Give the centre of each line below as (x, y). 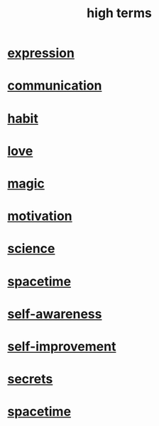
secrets (30, 379)
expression (41, 53)
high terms (119, 13)
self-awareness (55, 314)
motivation (40, 216)
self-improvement (62, 346)
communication (55, 86)
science (31, 249)
